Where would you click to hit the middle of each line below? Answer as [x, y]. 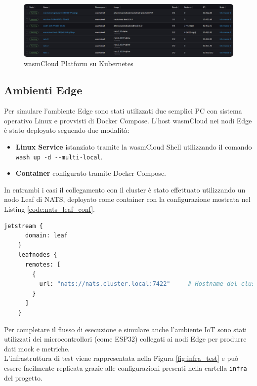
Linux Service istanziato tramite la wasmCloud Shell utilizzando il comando [134, 147]
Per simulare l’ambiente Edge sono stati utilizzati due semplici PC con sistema [123, 111]
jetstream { [23, 226]
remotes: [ [43, 265]
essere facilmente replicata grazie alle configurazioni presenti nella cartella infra [126, 367]
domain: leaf [46, 236]
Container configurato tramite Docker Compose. [91, 173]
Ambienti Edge [43, 90]
